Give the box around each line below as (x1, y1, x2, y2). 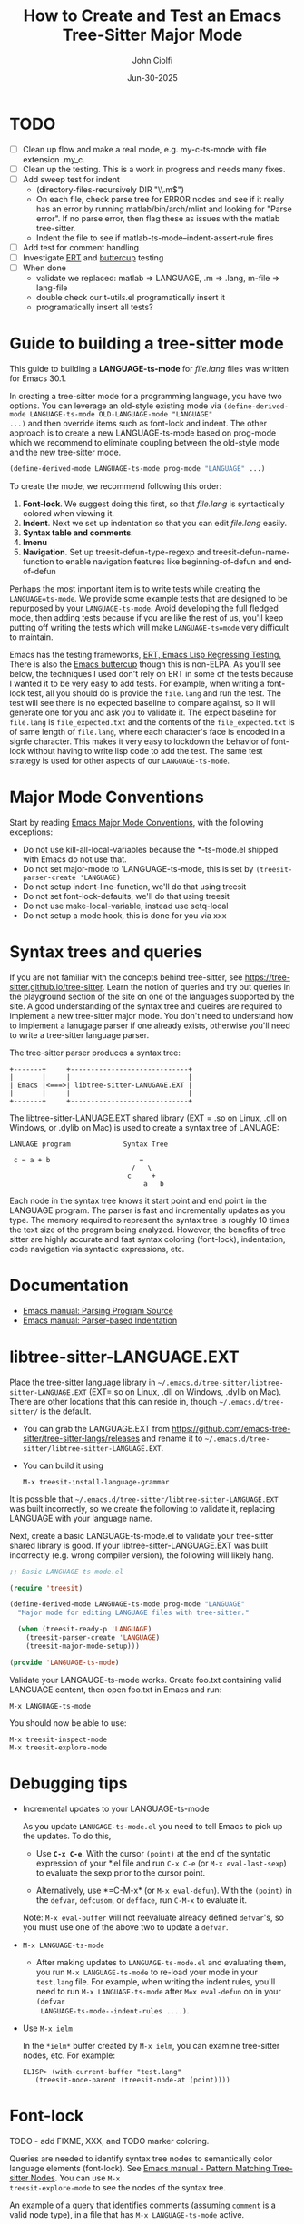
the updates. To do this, (22, 1830, 112, 1841)
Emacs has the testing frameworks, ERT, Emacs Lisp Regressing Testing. (9, 649, 281, 660)
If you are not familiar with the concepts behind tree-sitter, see (9, 972, 243, 983)
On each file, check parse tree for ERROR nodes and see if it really (35, 193, 285, 204)
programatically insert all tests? (35, 301, 153, 313)
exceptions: (9, 827, 53, 838)
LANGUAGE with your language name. (9, 1513, 152, 1523)
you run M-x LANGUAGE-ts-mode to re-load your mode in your (35, 1966, 259, 1977)
